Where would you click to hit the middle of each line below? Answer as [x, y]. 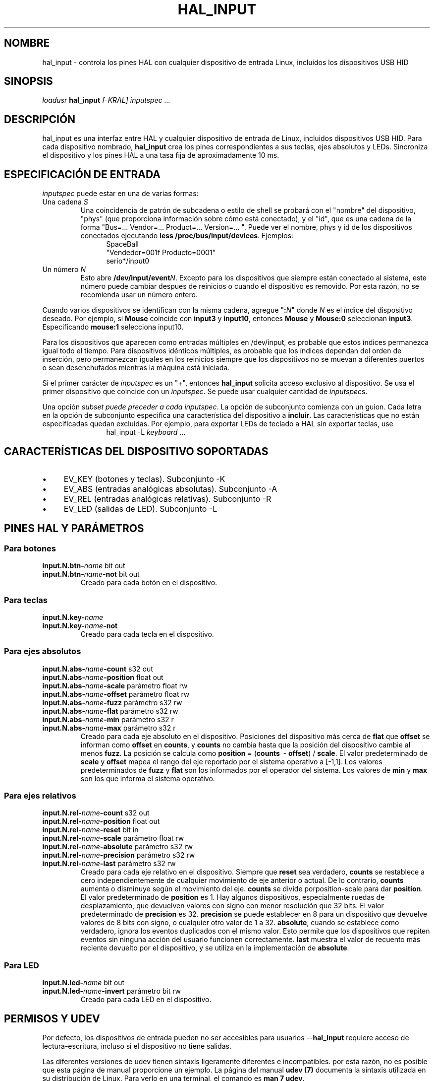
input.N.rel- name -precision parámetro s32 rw [119, 855]
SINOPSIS [28, 81]
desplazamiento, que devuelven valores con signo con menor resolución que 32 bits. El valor [232, 906]
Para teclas [26, 600]
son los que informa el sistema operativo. [148, 778]
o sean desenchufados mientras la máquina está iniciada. [136, 368]
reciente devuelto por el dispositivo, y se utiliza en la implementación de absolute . [215, 948]
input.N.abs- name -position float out [103, 677]
